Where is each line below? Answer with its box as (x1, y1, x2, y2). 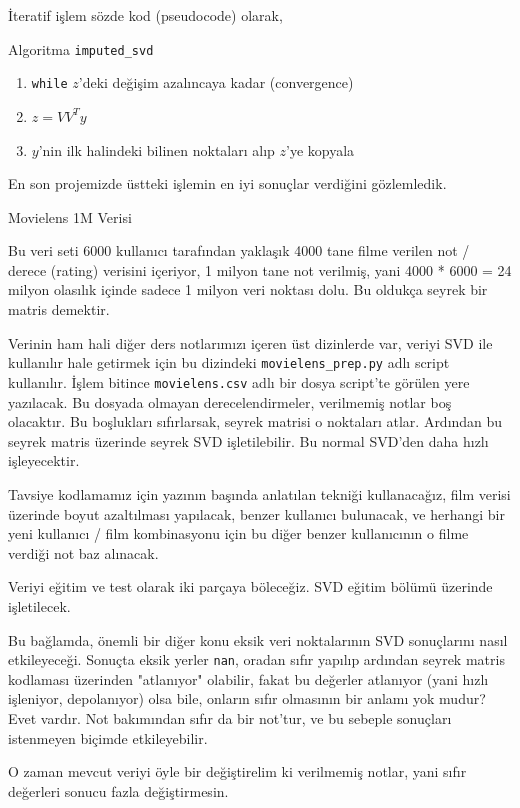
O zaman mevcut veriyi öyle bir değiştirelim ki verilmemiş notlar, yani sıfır (8, 761, 467, 782)
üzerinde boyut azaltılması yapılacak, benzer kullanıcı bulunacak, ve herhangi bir (8, 503, 505, 524)
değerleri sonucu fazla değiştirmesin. (8, 780, 229, 801)
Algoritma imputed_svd (8, 38, 154, 59)
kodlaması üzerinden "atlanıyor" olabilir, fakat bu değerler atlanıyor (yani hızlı (8, 668, 489, 689)
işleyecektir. (8, 450, 80, 471)
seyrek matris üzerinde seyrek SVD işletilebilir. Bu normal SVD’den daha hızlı (8, 430, 489, 451)
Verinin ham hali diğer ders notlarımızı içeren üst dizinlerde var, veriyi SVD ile (8, 332, 493, 353)
